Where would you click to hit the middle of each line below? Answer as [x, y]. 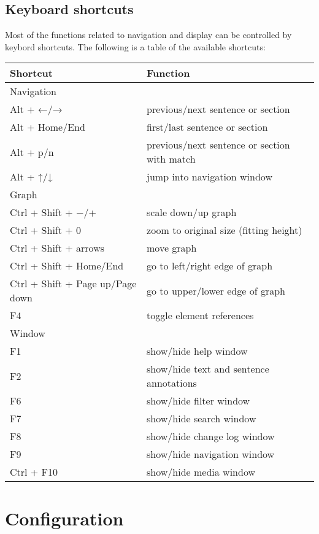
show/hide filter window [198, 401]
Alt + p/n [32, 152]
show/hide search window [202, 419]
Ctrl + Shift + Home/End [67, 266]
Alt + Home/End [48, 127]
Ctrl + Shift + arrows [57, 248]
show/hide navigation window [211, 454]
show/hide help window [197, 351]
